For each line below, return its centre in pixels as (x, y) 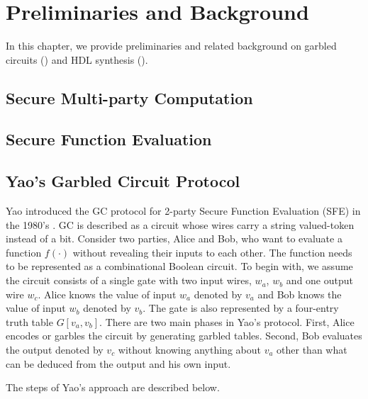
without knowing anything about (189, 350)
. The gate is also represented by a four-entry (241, 308)
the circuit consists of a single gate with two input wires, (129, 280)
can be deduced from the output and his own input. (118, 363)
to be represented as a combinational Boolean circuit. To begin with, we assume (179, 266)
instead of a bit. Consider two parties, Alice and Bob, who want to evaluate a (174, 238)
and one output (319, 280)
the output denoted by (55, 350)
